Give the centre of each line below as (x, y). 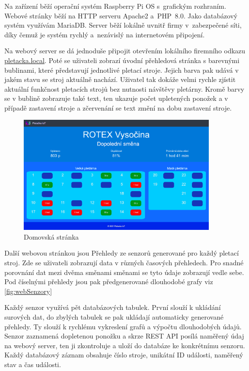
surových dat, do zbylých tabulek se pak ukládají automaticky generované (114, 316)
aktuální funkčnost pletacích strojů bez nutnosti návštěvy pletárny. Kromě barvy (124, 89)
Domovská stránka (51, 236)
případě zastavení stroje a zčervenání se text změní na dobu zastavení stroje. (118, 107)
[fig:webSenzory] (28, 291)
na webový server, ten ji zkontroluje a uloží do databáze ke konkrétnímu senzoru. (125, 345)
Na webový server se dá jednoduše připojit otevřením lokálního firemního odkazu (125, 51)
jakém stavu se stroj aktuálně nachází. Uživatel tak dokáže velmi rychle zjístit (120, 79)
